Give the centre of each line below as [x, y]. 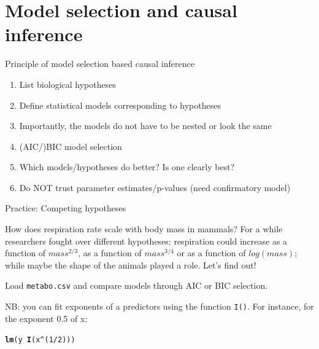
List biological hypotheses [67, 84]
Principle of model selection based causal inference [100, 64]
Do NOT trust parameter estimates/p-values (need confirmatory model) [155, 187]
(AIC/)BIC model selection [71, 146]
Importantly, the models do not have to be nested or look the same [145, 126]
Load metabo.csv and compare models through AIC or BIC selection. [136, 285]
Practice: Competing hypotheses [66, 208]
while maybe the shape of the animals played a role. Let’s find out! [131, 265]
